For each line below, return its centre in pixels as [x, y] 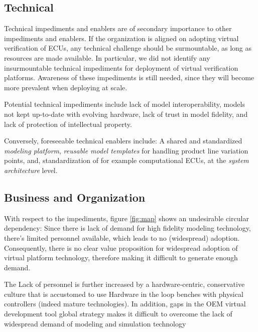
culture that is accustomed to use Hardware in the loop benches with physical [124, 294]
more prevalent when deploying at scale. [66, 87]
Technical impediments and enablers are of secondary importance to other [118, 28]
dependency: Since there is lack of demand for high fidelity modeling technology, [127, 228]
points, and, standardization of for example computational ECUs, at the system [126, 160]
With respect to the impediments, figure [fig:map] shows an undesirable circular [126, 218]
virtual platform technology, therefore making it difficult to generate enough [121, 258]
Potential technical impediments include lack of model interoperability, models [124, 104]
